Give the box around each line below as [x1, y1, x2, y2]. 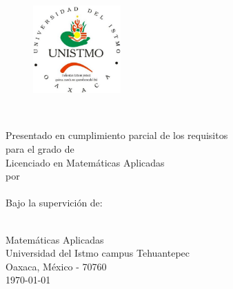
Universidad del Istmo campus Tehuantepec [6, 246, 190, 260]
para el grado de [6, 141, 74, 156]
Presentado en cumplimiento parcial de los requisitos [6, 128, 228, 142]
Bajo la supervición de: [6, 195, 103, 210]
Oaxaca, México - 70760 [6, 259, 107, 273]
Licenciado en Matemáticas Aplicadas [6, 155, 165, 169]
